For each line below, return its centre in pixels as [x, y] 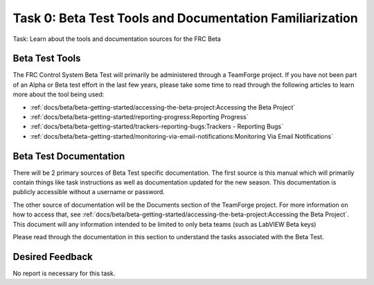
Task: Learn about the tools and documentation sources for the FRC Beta [117, 39]
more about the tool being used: [59, 94]
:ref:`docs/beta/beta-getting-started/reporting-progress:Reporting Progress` [139, 117]
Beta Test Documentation [69, 156]
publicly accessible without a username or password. [89, 192]
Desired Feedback [53, 257]
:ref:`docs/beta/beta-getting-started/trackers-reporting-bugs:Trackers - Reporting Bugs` [157, 127]
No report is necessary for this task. [64, 273]
